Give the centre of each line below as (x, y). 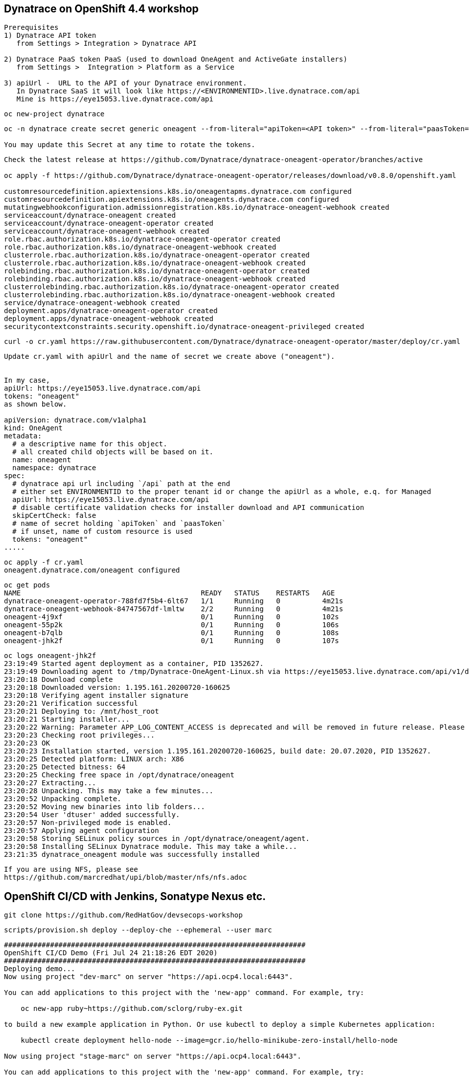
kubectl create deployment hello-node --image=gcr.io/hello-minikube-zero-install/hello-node (209, 1040)
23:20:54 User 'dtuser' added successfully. (92, 815)
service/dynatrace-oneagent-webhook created (92, 303)
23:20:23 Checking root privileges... (79, 735)
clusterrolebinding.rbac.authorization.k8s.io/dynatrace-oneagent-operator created (172, 287)
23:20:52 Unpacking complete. (63, 799)
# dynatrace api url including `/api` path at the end (121, 484)
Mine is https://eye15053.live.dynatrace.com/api (115, 99)
